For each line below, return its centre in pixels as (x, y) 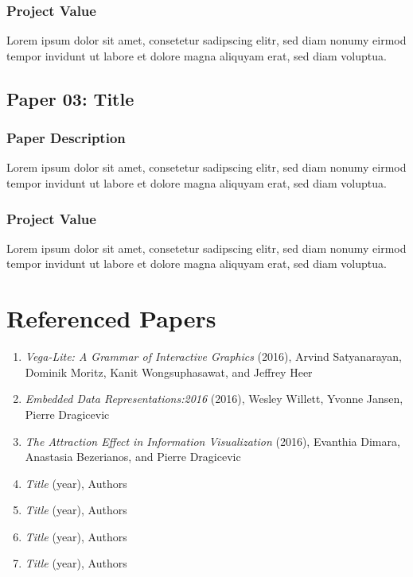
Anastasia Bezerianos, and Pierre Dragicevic (133, 457)
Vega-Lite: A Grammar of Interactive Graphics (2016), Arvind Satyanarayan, (213, 356)
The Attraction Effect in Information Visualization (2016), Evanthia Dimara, (212, 441)
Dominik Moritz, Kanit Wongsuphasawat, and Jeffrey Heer (169, 372)
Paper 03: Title (70, 98)
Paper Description (66, 138)
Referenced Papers (111, 318)
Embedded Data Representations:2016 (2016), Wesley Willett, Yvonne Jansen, (214, 399)
